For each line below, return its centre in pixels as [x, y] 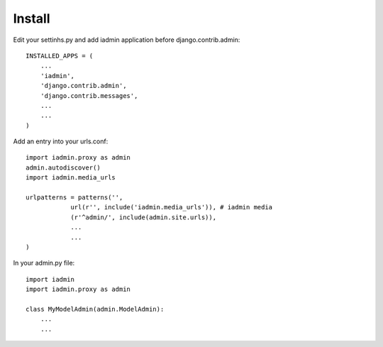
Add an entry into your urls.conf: [61, 141]
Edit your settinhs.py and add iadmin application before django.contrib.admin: [127, 40]
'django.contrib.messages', [89, 95]
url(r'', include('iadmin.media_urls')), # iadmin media [172, 207]
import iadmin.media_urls [71, 178]
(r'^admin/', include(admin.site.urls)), [143, 217]
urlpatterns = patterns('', [74, 198]
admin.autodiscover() [63, 167]
